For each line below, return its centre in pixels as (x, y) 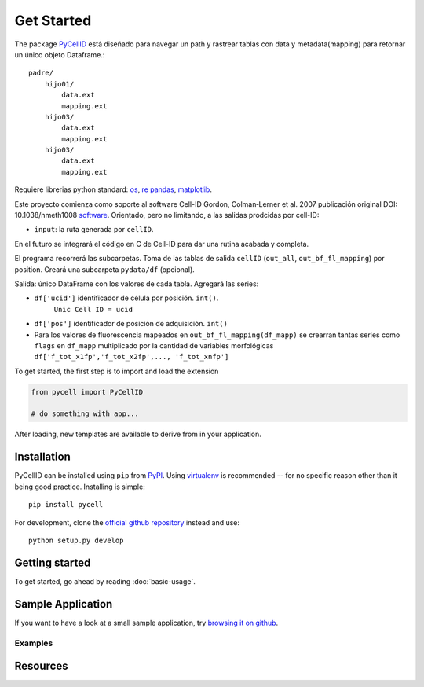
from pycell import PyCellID (87, 392)
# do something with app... (85, 414)
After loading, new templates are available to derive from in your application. (138, 434)
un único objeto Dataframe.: (60, 54)
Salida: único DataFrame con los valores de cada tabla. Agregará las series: (137, 284)
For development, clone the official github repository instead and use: (127, 522)
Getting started (53, 562)
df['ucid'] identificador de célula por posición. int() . (126, 298)
